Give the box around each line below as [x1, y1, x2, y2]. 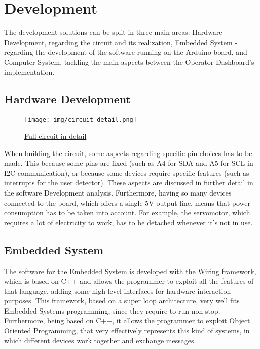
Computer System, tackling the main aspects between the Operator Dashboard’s [4, 56, 254, 67]
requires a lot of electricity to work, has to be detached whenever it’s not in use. [4, 217, 253, 227]
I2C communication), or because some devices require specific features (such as [4, 167, 249, 178]
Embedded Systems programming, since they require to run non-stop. [4, 305, 220, 316]
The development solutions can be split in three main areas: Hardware [4, 27, 222, 37]
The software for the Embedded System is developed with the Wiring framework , [4, 265, 256, 276]
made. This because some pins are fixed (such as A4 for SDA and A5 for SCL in [4, 158, 253, 168]
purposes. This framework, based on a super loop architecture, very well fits [4, 295, 240, 306]
